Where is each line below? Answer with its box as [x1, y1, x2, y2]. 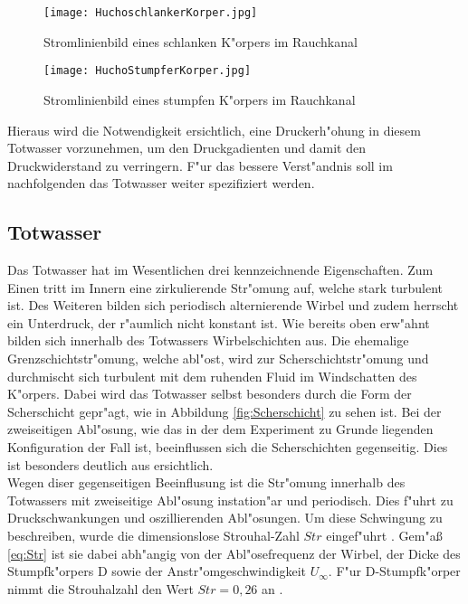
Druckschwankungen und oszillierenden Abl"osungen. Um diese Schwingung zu [7, 508, 443, 527]
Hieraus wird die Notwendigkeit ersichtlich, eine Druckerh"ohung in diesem [7, 120, 421, 139]
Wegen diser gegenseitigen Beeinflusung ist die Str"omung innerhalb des [7, 473, 406, 492]
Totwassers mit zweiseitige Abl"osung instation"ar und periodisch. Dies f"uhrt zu [7, 490, 454, 509]
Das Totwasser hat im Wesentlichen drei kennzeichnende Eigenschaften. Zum [7, 260, 434, 279]
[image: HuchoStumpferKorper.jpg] [43, 64, 252, 78]
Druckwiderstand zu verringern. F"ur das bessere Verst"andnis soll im [7, 156, 393, 175]
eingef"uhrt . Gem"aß [326, 525, 443, 544]
